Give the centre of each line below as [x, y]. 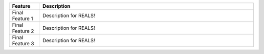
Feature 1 [22, 18]
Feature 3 [23, 44]
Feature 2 [23, 31]
